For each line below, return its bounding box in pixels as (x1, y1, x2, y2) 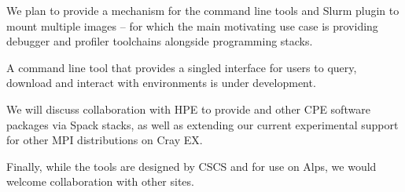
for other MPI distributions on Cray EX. (6, 132, 203, 148)
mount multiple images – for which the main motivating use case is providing (6, 17, 378, 34)
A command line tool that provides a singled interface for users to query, (6, 59, 357, 75)
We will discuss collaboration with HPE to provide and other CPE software (6, 100, 370, 117)
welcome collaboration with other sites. (6, 173, 194, 190)
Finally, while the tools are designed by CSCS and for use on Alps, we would (6, 158, 377, 174)
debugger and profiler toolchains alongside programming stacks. (6, 33, 313, 49)
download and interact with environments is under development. (6, 74, 316, 91)
